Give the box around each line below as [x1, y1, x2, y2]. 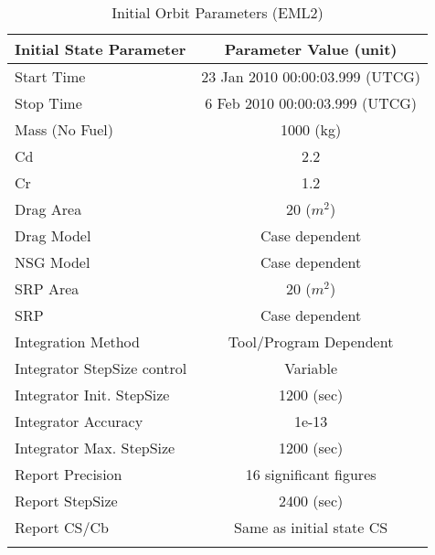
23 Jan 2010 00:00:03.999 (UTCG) [201, 66, 421, 87]
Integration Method [15, 331, 140, 352]
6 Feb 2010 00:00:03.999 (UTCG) [205, 92, 418, 113]
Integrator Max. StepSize [15, 437, 175, 458]
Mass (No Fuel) [15, 119, 113, 140]
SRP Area [15, 278, 80, 299]
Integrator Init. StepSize [15, 384, 170, 405]
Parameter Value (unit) [224, 38, 398, 59]
